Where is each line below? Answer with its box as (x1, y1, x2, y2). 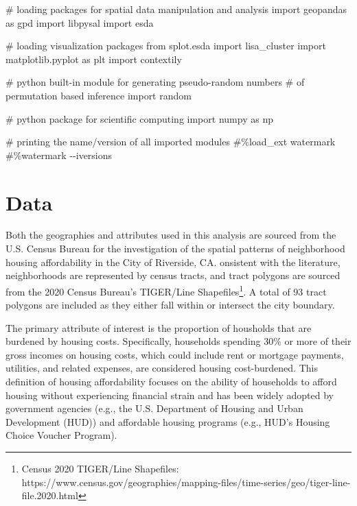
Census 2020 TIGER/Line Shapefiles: (21, 461, 179, 476)
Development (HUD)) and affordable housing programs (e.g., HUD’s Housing (5, 414, 330, 429)
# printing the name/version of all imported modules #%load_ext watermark (5, 134, 336, 149)
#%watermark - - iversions (5, 147, 113, 162)
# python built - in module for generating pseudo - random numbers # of (5, 75, 305, 89)
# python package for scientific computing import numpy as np (5, 111, 273, 125)
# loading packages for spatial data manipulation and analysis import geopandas (5, 2, 347, 16)
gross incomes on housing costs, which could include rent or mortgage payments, (5, 347, 344, 361)
